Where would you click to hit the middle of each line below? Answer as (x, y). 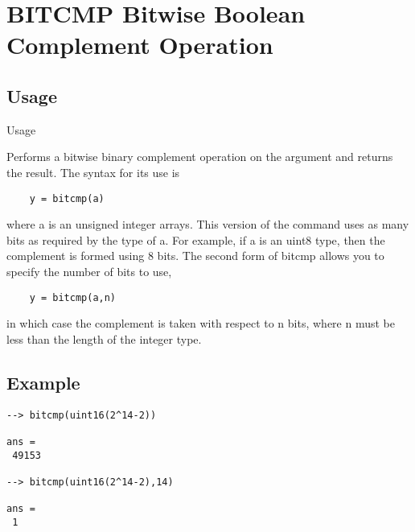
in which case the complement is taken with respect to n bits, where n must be (201, 323)
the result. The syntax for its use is (93, 172)
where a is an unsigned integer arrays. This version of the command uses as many (208, 224)
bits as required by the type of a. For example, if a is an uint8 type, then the (196, 239)
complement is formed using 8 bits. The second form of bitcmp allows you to (195, 256)
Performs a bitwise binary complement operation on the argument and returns (200, 157)
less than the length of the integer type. (104, 338)
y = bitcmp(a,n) (73, 297)
